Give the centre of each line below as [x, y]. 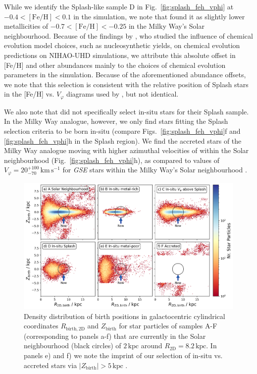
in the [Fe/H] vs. [29, 94]
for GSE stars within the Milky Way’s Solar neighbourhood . [155, 170]
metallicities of [26, 26]
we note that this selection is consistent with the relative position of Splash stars [126, 84]
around [152, 346]
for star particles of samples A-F [168, 326]
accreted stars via [51, 365]
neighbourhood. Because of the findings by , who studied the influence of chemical [128, 35]
